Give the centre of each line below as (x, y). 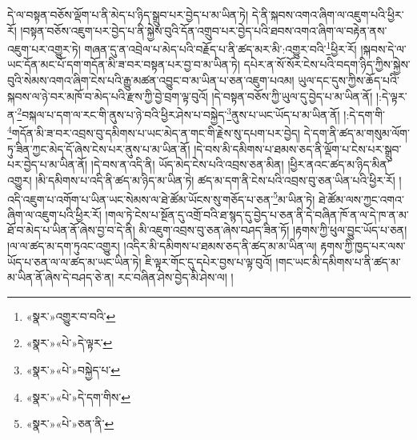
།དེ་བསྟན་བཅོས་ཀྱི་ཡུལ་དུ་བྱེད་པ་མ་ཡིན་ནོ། (292, 96)
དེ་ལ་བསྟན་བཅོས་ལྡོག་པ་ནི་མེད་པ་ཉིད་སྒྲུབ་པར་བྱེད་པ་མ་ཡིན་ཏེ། (128, 14)
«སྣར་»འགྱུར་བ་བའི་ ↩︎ (71, 316)
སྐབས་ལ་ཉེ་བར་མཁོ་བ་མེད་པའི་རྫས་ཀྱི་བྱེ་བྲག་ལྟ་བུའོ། (108, 96)
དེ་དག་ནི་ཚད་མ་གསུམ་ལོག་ (357, 133)
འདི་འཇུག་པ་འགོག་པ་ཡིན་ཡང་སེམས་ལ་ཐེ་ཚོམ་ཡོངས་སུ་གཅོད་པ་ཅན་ (140, 199)
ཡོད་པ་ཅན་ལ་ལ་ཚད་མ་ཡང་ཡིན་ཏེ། (74, 261)
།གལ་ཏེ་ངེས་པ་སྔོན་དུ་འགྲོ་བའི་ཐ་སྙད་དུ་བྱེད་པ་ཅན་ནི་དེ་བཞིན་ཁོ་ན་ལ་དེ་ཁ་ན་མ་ (257, 214)
